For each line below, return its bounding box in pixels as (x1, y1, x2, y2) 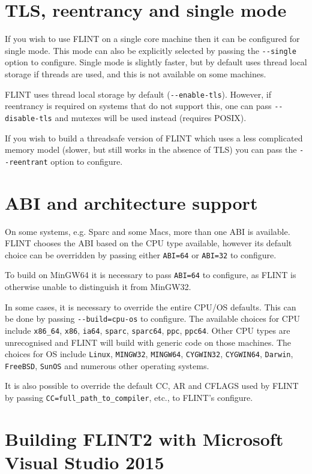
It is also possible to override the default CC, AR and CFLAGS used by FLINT (5, 379, 299, 392)
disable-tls (5, 114, 52, 123)
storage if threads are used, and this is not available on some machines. (5, 67, 266, 80)
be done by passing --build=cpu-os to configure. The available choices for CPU (5, 312, 300, 325)
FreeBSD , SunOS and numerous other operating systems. (5, 359, 209, 372)
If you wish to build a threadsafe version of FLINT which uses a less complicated (5, 131, 303, 144)
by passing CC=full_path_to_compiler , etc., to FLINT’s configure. (5, 391, 253, 404)
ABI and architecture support (5, 190, 258, 215)
